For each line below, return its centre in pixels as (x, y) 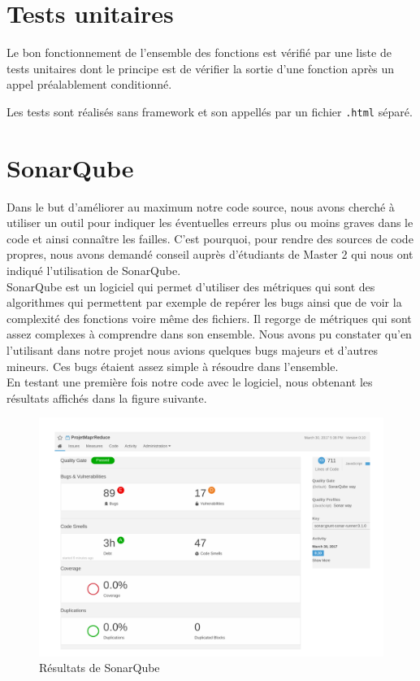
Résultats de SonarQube (100, 668)
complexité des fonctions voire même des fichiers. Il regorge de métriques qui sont (209, 318)
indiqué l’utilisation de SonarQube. (94, 271)
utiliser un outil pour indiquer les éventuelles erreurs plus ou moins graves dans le (210, 223)
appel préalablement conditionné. (89, 84)
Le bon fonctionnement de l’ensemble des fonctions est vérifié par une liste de (199, 52)
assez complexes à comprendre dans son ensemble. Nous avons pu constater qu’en (209, 334)
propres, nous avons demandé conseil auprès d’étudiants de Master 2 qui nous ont (210, 254)
